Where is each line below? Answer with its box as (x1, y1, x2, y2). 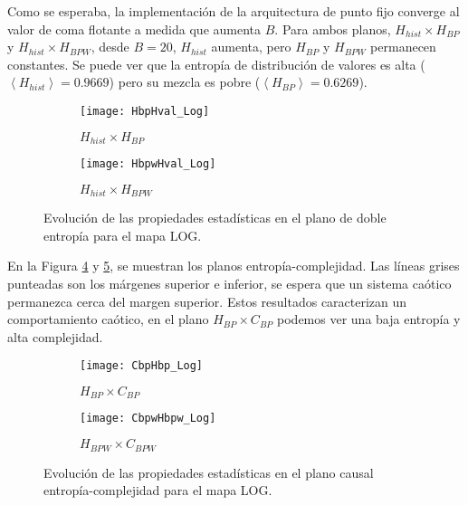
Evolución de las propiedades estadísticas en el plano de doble (43, 208, 387, 227)
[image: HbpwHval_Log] (80, 157, 216, 171)
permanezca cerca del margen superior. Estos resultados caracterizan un (7, 291, 407, 310)
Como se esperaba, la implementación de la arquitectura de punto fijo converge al (7, 2, 460, 20)
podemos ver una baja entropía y (277, 310, 461, 329)
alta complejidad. (7, 327, 103, 346)
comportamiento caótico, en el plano (7, 310, 209, 329)
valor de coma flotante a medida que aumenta (7, 19, 262, 38)
